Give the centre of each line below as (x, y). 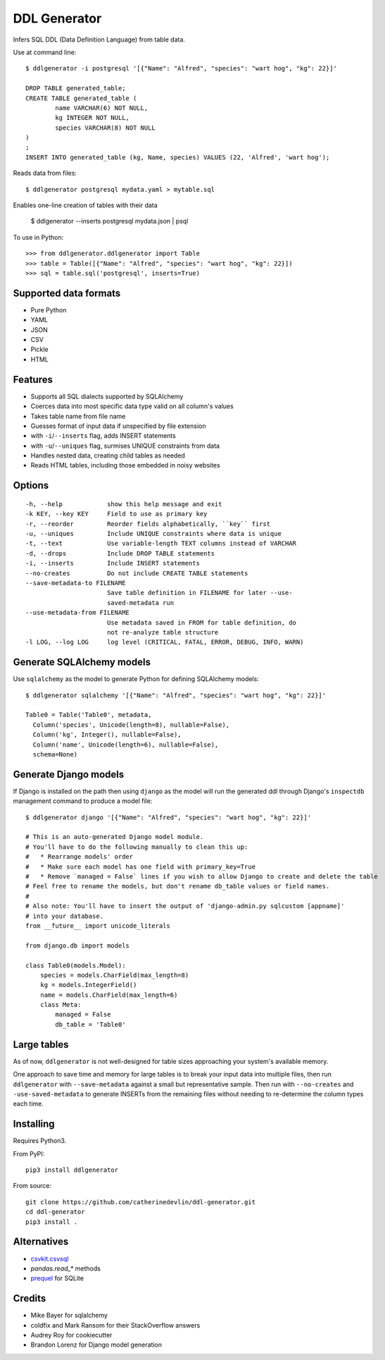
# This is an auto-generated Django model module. (115, 837)
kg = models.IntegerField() (88, 985)
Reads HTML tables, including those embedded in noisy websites (126, 465)
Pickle (39, 350)
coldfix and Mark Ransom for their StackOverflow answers (115, 1325)
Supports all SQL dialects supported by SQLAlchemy (107, 396)
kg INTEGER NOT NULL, (93, 118)
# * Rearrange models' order (80, 857)
